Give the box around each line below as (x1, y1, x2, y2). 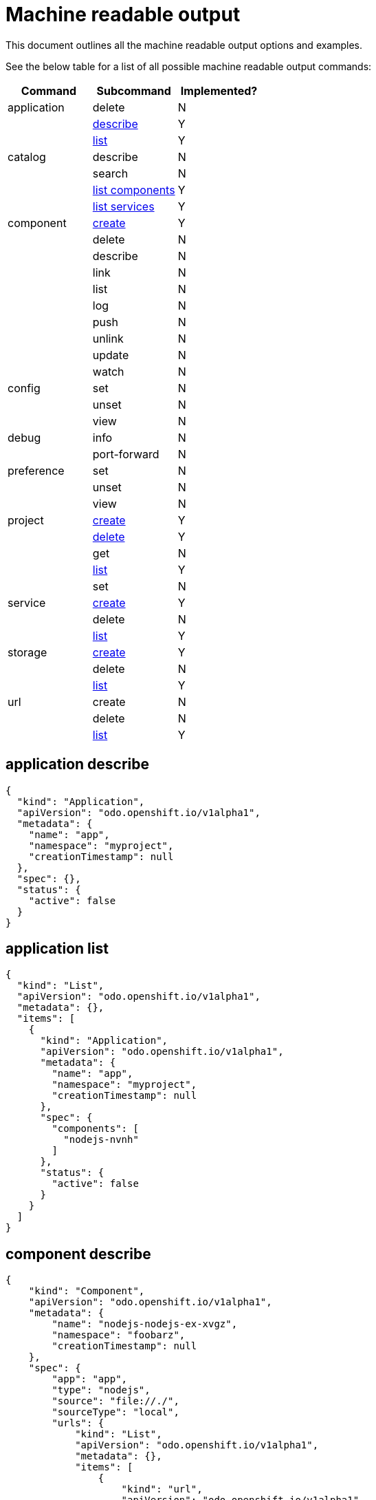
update (92, 347, 129, 362)
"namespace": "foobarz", (52, 1329, 186, 1341)
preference (8, 463, 65, 478)
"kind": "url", (121, 1483, 203, 1495)
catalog (8, 149, 46, 164)
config (8, 381, 41, 395)
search (92, 166, 129, 180)
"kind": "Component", (28, 1285, 145, 1297)
